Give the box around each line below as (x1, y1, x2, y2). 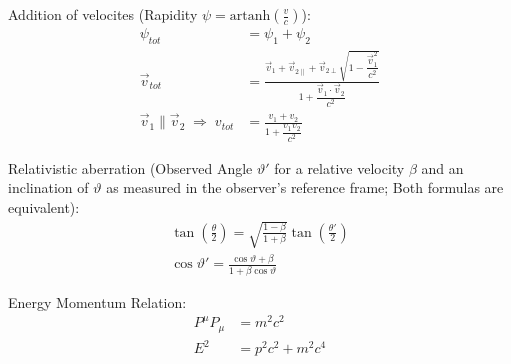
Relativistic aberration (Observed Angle (8, 157, 253, 178)
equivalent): (8, 196, 80, 217)
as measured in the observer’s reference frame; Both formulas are (106, 177, 504, 198)
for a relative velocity (274, 157, 405, 178)
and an (421, 157, 464, 178)
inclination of (8, 177, 89, 198)
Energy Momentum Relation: (8, 291, 187, 312)
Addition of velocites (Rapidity (8, 4, 198, 24)
